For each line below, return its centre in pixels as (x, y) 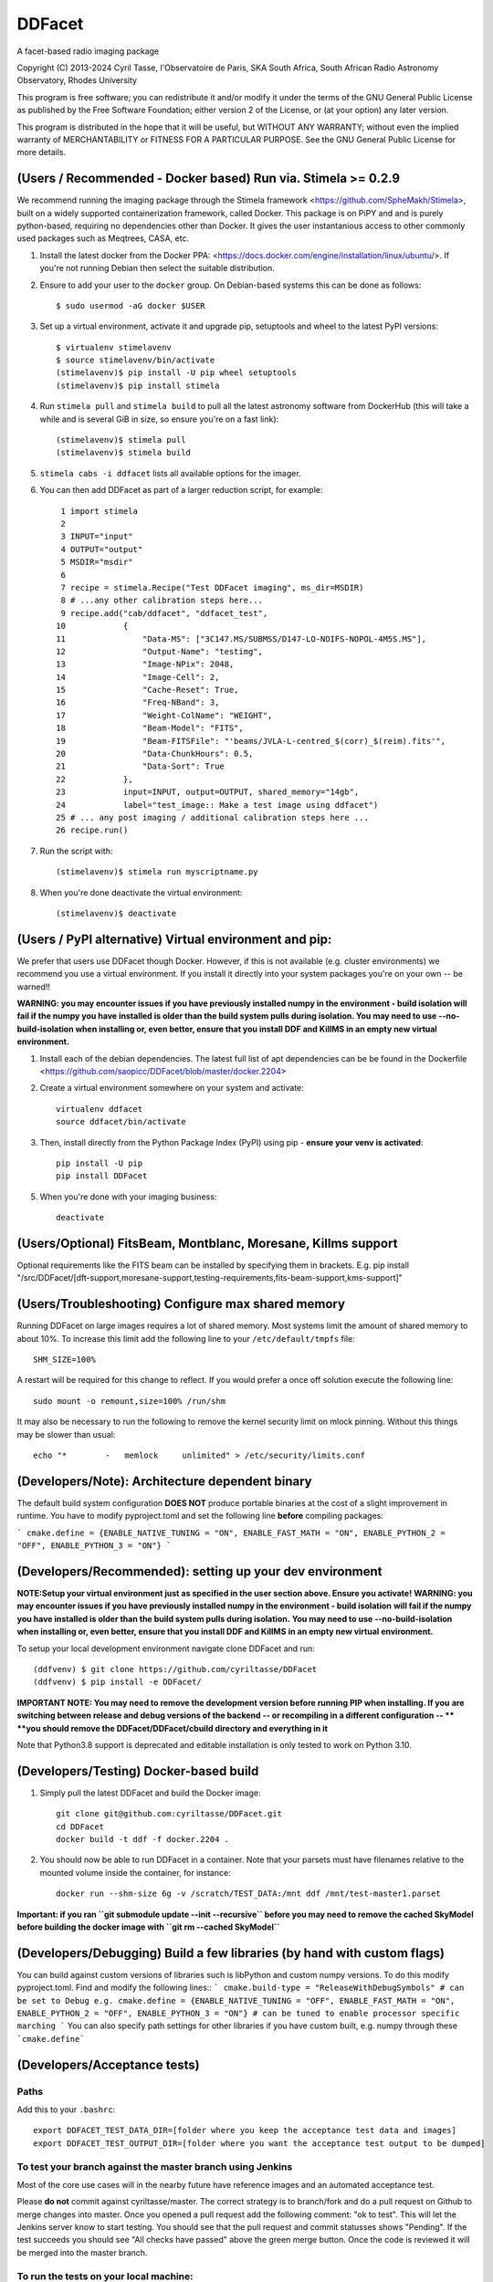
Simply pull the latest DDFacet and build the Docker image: (150, 1793)
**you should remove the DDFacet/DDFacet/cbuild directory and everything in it (173, 1728)
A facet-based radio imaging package (88, 51)
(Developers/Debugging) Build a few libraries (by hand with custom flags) (231, 1953)
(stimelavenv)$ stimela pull (121, 440)
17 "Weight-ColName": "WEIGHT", (164, 715)
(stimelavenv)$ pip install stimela (138, 385)
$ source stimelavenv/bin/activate (136, 360)
